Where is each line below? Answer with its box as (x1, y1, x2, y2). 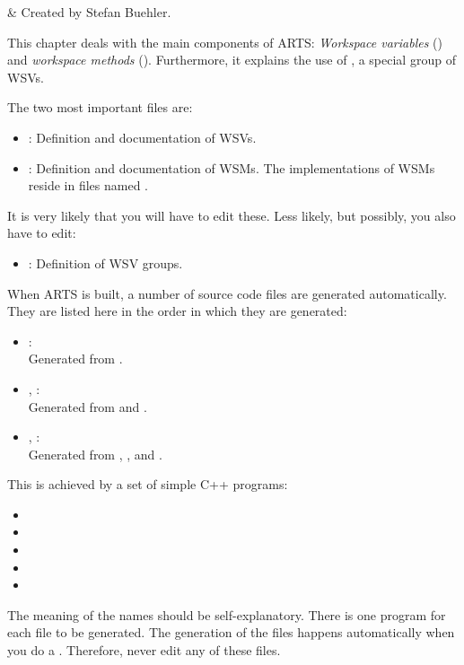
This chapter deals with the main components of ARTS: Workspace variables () (7, 32, 442, 51)
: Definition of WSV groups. (28, 253, 183, 272)
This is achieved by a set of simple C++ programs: (7, 475, 288, 494)
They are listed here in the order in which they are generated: (7, 302, 347, 320)
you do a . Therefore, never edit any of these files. (7, 641, 281, 660)
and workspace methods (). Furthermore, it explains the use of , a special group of (7, 50, 456, 69)
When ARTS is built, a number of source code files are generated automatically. (7, 284, 447, 302)
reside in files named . (28, 176, 148, 195)
